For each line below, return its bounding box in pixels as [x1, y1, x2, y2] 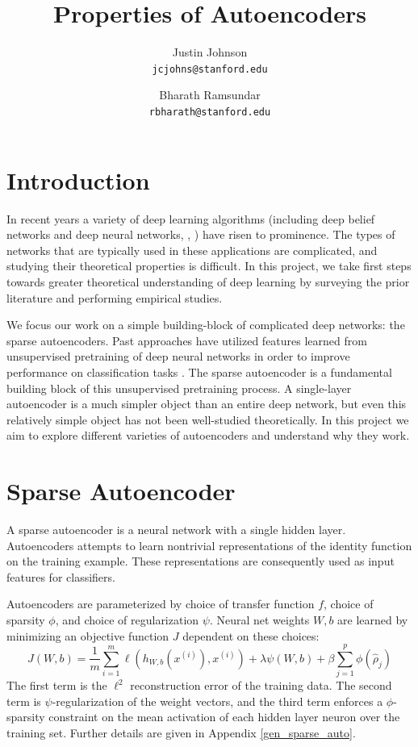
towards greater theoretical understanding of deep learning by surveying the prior [6, 273, 410, 290]
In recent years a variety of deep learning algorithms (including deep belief [6, 210, 375, 227]
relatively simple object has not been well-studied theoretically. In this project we [6, 411, 409, 428]
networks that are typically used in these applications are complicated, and [6, 241, 378, 258]
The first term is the [6, 677, 107, 694]
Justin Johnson [172, 44, 248, 61]
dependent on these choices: [182, 627, 320, 644]
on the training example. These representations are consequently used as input [6, 553, 395, 570]
